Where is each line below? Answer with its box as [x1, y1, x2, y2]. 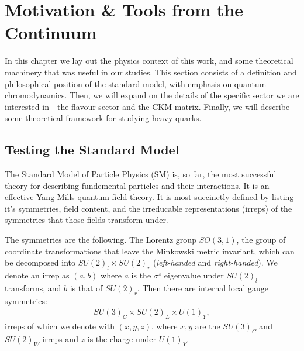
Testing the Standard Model [5, 140, 179, 159]
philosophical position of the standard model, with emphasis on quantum [5, 77, 267, 90]
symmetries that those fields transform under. [5, 214, 168, 226]
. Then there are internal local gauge [137, 281, 268, 294]
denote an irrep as [5, 269, 70, 281]
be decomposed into [5, 256, 76, 269]
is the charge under [87, 332, 156, 345]
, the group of [236, 233, 286, 246]
